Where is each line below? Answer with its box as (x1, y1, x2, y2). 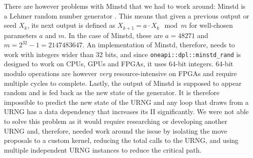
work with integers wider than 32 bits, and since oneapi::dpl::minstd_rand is (4, 49, 241, 59)
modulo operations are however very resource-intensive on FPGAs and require (4, 68, 237, 79)
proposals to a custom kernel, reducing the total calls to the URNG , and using (4, 135, 239, 145)
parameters (4, 30, 37, 40)
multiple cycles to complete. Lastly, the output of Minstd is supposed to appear (4, 78, 242, 88)
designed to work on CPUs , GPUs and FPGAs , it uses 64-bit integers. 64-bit (4, 59, 234, 69)
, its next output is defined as (27, 20, 116, 30)
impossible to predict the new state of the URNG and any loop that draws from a (4, 97, 249, 107)
